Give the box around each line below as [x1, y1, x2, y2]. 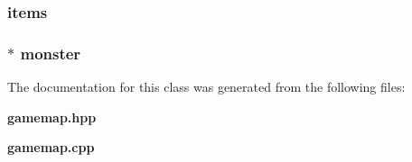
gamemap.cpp [7, 138, 95, 157]
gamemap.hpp [7, 107, 97, 126]
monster [20, 41, 81, 64]
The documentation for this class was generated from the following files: [7, 77, 406, 96]
